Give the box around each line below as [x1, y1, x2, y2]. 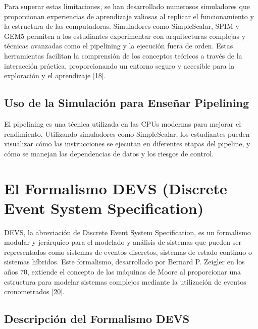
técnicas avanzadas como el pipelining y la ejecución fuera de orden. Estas [4, 40, 233, 51]
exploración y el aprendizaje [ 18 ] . [4, 70, 106, 81]
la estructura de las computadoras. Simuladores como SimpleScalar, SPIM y [4, 21, 239, 31]
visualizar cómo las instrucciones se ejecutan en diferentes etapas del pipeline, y [4, 138, 250, 149]
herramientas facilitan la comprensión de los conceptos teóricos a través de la [4, 50, 242, 61]
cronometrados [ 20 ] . [4, 286, 65, 297]
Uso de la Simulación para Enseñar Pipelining [4, 95, 249, 111]
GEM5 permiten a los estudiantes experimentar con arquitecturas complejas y [4, 30, 246, 41]
